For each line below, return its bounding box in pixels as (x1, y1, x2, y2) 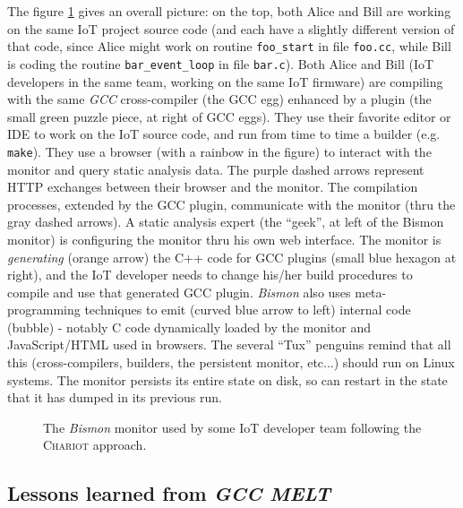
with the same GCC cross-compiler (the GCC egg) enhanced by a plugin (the (7, 90, 432, 108)
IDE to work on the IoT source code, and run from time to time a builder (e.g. (7, 125, 441, 143)
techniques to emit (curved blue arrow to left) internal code (84, 300, 411, 319)
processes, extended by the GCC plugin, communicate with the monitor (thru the (7, 194, 456, 213)
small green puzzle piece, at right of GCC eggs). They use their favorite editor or (7, 107, 451, 125)
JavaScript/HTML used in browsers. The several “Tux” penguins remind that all (7, 335, 451, 354)
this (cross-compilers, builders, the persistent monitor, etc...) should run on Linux (7, 353, 455, 372)
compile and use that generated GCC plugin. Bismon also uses (7, 282, 351, 301)
